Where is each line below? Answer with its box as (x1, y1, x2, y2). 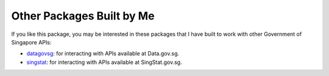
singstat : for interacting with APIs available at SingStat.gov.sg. (26, 58, 182, 66)
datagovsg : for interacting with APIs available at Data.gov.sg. (26, 50, 180, 57)
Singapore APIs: (11, 38, 52, 46)
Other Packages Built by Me (11, 9, 155, 22)
